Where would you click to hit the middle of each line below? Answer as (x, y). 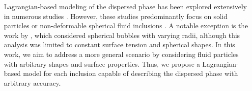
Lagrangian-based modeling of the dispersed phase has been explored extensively (126, 6)
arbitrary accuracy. (32, 82)
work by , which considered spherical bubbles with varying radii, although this (122, 35)
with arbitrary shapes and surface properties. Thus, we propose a (102, 64)
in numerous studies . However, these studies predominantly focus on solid (116, 16)
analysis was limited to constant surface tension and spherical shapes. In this (120, 45)
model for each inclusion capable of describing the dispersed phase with (130, 73)
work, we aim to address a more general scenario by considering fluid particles (121, 54)
